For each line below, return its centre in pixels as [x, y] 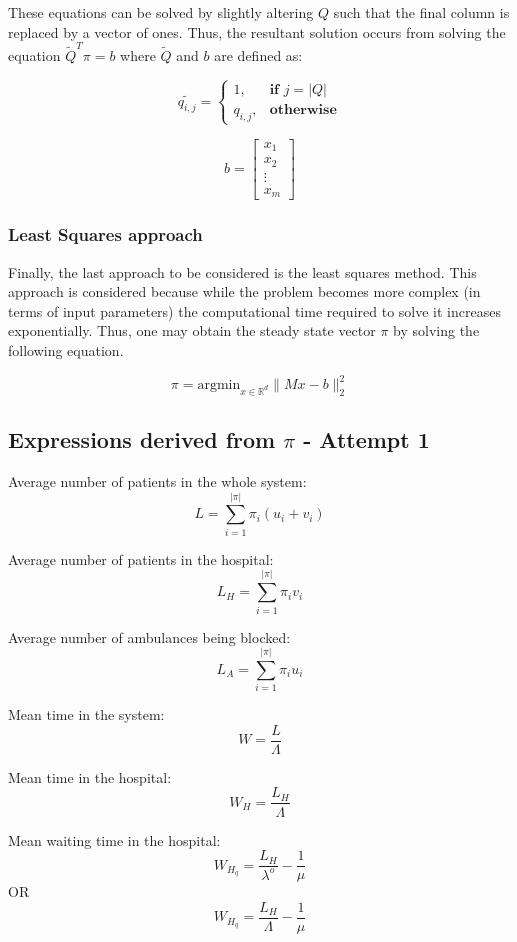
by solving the [436, 330]
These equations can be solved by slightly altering [161, 12]
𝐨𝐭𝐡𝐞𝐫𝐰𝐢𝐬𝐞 [303, 109]
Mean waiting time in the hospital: [114, 839]
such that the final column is [421, 12]
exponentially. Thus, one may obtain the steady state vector [192, 330]
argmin [219, 385]
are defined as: [258, 54]
